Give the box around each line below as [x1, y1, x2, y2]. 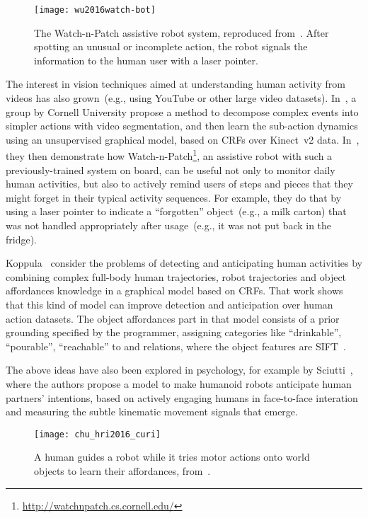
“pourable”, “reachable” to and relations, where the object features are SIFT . [6, 338, 346, 353]
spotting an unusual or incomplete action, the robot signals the [34, 39, 308, 54]
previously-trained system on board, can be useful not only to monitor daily [6, 162, 335, 177]
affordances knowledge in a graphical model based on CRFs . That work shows [6, 283, 343, 298]
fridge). [6, 231, 38, 246]
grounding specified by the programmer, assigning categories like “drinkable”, [6, 325, 342, 340]
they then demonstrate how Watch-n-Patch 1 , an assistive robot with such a [6, 146, 333, 163]
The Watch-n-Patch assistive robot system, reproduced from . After [34, 25, 329, 40]
